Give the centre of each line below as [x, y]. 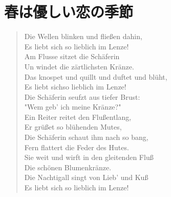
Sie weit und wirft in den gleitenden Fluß [89, 157]
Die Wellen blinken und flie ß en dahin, [83, 36]
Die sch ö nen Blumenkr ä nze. [68, 167]
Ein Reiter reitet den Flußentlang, [78, 117]
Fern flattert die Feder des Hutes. [77, 147]
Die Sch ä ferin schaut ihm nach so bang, [86, 137]
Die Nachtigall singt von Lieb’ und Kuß [86, 177]
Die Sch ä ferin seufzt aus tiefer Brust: [82, 96]
